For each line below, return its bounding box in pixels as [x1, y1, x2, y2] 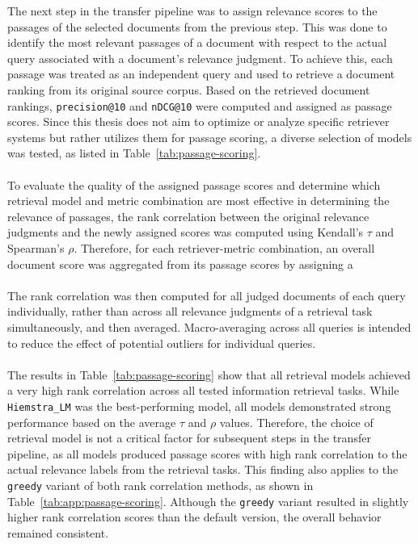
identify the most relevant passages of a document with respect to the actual [7, 34, 387, 51]
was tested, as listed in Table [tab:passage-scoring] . [7, 144, 261, 161]
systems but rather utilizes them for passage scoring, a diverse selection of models [7, 128, 412, 145]
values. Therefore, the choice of [219, 413, 374, 430]
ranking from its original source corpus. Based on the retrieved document [7, 81, 370, 98]
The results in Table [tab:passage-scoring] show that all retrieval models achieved [7, 366, 411, 383]
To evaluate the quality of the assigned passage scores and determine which [7, 176, 381, 193]
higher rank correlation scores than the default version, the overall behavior [7, 508, 382, 525]
